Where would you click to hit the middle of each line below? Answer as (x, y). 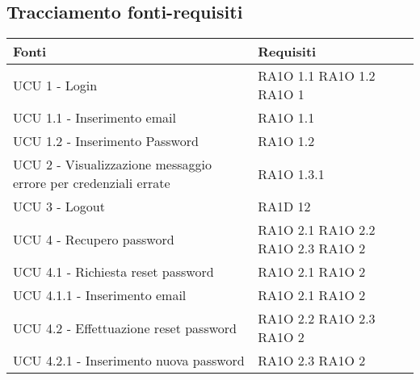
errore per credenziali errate (92, 183)
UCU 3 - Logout (59, 207)
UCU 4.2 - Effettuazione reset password (125, 328)
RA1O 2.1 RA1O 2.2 (317, 230)
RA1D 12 (284, 207)
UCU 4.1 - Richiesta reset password (113, 272)
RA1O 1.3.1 (291, 173)
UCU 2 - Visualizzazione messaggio (112, 165)
